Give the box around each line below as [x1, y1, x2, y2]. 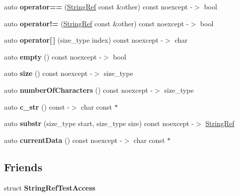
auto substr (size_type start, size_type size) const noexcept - [4, 118, 194, 129]
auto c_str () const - [4, 101, 69, 112]
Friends [4, 159, 43, 174]
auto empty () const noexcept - [4, 51, 102, 62]
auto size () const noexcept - [4, 68, 92, 78]
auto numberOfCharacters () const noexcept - [4, 84, 153, 95]
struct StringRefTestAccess [4, 182, 96, 193]
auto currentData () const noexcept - [4, 134, 122, 145]
